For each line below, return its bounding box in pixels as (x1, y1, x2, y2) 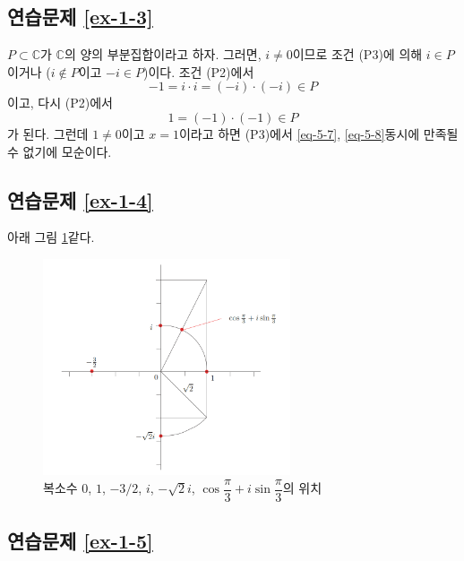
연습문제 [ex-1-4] (7, 186, 153, 213)
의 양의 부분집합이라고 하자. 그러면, (64, 45, 262, 64)
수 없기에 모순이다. (7, 142, 112, 160)
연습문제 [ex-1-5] (7, 527, 153, 555)
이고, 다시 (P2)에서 (7, 93, 113, 112)
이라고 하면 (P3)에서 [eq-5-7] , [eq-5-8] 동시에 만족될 (178, 124, 459, 142)
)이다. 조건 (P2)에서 (142, 62, 254, 81)
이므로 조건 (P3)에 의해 (292, 45, 423, 64)
